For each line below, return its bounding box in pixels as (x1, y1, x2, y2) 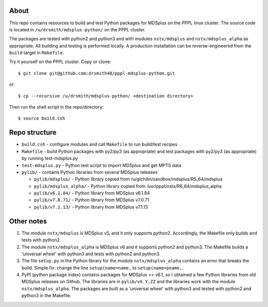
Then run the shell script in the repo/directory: (9, 104, 104, 110)
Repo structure (9, 128, 57, 137)
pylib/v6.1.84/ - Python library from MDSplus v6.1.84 (34, 190, 150, 196)
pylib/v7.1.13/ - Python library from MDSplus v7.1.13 (34, 204, 148, 210)
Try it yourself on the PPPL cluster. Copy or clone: (9, 59, 111, 65)
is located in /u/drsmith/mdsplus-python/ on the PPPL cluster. (9, 26, 146, 32)
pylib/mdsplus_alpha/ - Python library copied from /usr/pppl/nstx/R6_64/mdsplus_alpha (34, 183, 222, 189)
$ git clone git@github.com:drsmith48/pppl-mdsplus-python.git (18, 70, 175, 76)
